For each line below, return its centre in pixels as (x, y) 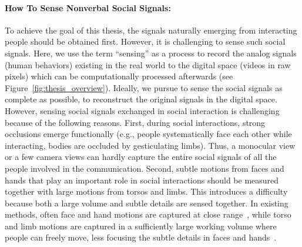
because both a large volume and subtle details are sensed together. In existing (147, 203)
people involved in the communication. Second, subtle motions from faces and (145, 168)
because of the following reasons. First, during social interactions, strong (135, 122)
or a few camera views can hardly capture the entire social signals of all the (141, 157)
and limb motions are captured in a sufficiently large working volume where (141, 226)
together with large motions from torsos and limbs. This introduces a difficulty (146, 191)
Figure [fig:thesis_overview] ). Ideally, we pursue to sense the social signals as (144, 87)
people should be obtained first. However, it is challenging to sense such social (145, 41)
